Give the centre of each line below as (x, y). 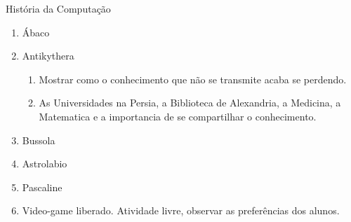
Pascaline (42, 187)
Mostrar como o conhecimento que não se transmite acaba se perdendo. (193, 79)
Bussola (39, 140)
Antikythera (48, 56)
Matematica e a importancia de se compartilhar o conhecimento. (178, 116)
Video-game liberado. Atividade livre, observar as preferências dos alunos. (181, 210)
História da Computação (58, 8)
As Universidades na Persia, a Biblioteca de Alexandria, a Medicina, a (190, 103)
